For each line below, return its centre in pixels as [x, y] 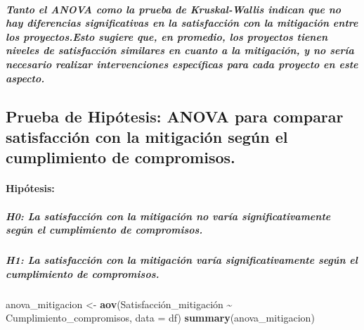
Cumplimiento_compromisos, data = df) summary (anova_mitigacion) [160, 318]
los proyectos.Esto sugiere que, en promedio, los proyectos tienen [167, 36]
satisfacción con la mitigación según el [147, 136]
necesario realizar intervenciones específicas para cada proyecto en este [182, 64]
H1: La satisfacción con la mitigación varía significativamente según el [182, 260]
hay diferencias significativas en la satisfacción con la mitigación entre [182, 23]
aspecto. [25, 78]
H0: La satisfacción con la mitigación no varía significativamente [168, 216]
